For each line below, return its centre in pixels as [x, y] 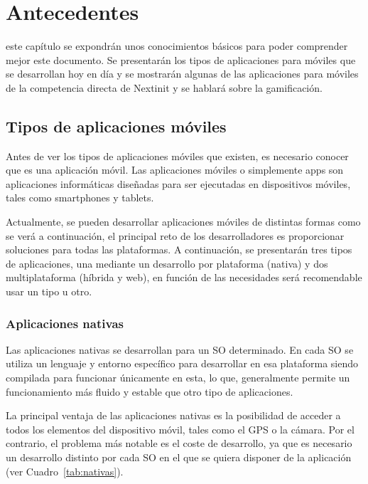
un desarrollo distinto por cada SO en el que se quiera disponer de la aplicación [179, 457]
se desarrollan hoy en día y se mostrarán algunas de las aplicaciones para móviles [182, 74]
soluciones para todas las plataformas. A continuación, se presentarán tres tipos [179, 249]
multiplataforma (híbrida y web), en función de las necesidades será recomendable [184, 277]
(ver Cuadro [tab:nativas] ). [65, 471]
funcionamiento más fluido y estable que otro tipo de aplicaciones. [150, 391]
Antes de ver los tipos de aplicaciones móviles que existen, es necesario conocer [177, 156]
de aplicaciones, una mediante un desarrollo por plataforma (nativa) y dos [167, 263]
